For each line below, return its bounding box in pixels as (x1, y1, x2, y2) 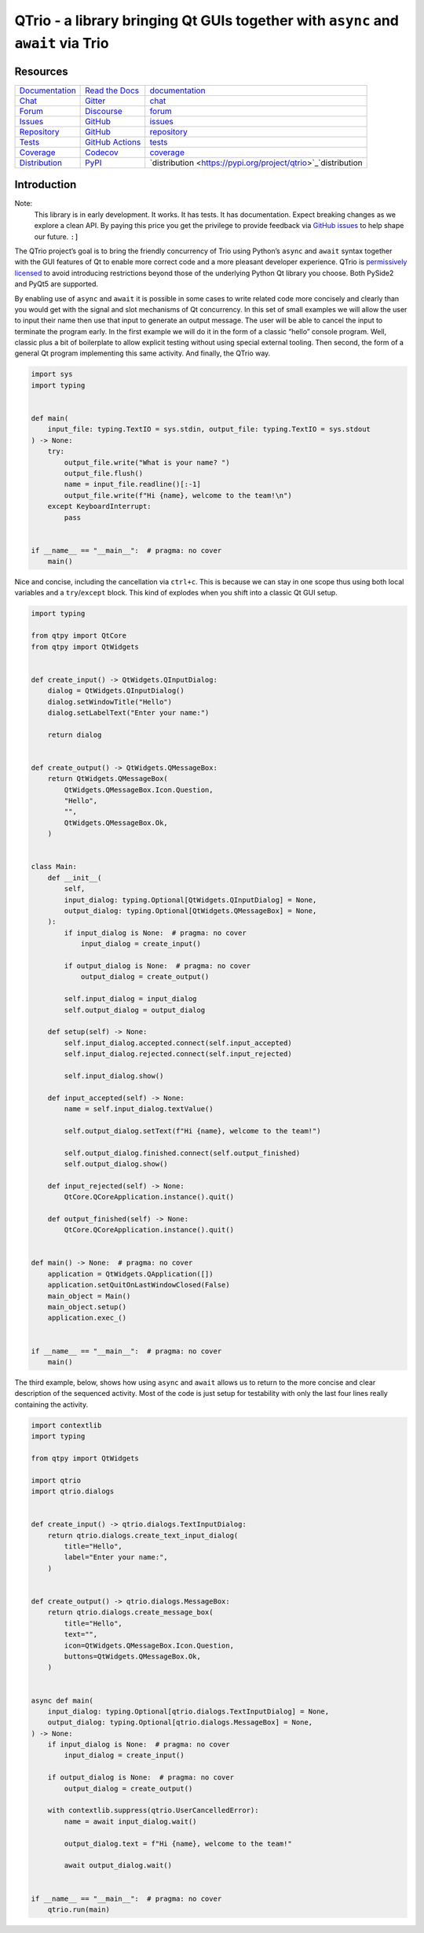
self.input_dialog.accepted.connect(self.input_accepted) (64, 1038, 292, 1048)
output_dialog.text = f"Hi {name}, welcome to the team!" (64, 1839, 292, 1848)
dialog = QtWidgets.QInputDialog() (47, 687, 185, 695)
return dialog (47, 730, 102, 739)
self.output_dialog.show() (64, 1159, 168, 1168)
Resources (14, 64, 68, 78)
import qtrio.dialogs (31, 1487, 115, 1496)
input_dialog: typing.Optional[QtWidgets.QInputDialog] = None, (64, 895, 317, 904)
